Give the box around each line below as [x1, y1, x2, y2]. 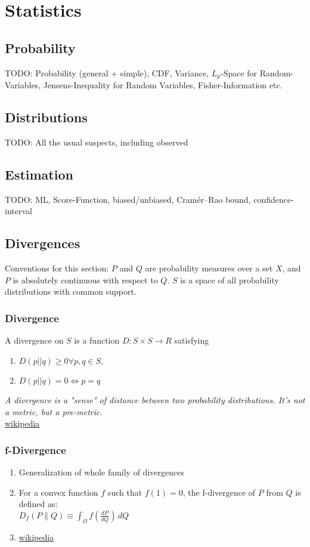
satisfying [174, 334, 209, 347]
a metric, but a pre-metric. [5, 405, 103, 418]
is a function [74, 334, 120, 347]
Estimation [5, 165, 73, 183]
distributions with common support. [5, 285, 137, 298]
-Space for [221, 66, 258, 79]
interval [5, 205, 32, 217]
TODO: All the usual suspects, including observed [5, 135, 188, 148]
